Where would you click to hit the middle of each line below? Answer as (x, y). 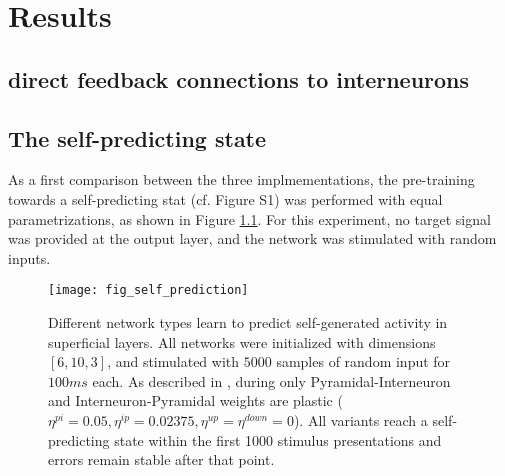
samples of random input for (363, 361)
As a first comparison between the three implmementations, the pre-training (241, 179)
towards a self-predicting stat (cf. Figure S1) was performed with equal (225, 198)
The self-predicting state (137, 137)
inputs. (29, 257)
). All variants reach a (360, 419)
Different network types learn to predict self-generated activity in (248, 321)
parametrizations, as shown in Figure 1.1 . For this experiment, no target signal (249, 218)
